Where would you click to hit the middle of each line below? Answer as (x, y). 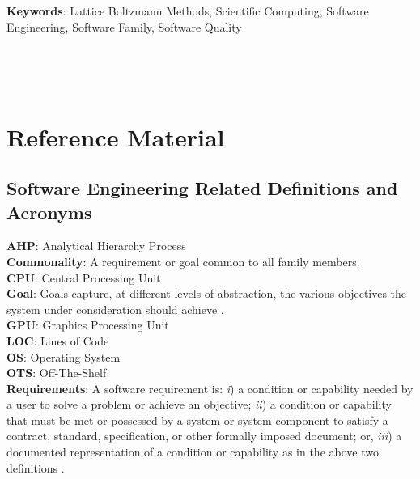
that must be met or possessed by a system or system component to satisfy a (197, 420)
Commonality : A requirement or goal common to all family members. (183, 261)
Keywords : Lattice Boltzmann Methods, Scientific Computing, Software (188, 11)
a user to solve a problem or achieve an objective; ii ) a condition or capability (199, 404)
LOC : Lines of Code (58, 340)
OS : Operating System (64, 356)
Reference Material (116, 136)
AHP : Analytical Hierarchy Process (96, 246)
